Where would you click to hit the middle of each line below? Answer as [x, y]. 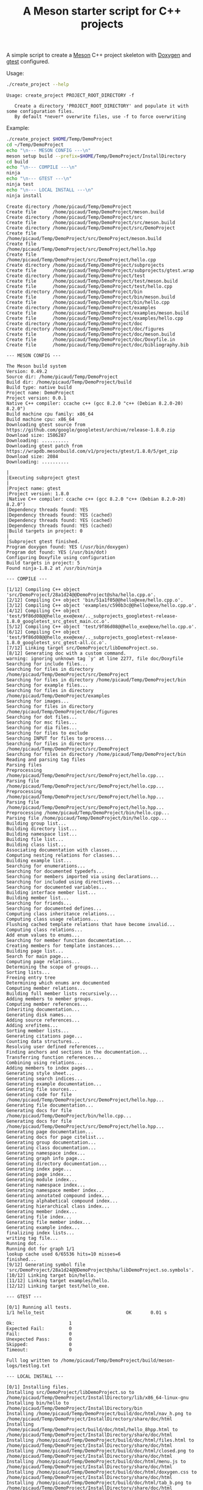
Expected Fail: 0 [39, 1328]
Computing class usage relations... [53, 919]
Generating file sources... [42, 1089]
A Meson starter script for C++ [102, 11]
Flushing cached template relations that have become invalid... [91, 924]
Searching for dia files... [42, 727]
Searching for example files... [47, 685]
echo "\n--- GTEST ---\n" [39, 179]
